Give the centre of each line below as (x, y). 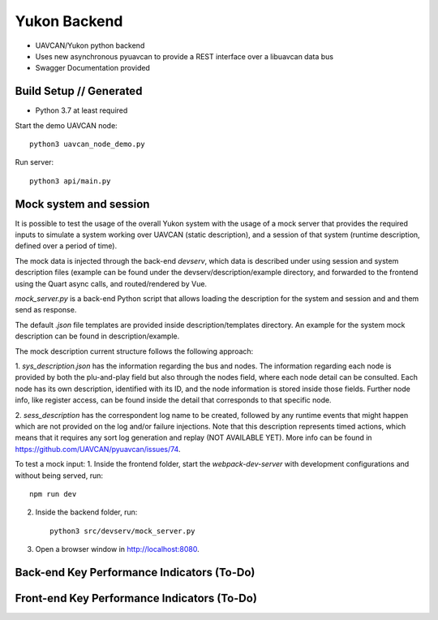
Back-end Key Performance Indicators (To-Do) (135, 572)
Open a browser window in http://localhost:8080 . (117, 549)
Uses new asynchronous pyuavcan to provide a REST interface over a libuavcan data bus (185, 56)
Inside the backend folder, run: (86, 512)
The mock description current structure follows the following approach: (134, 351)
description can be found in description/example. (97, 336)
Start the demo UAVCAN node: (66, 125)
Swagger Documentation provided (92, 68)
